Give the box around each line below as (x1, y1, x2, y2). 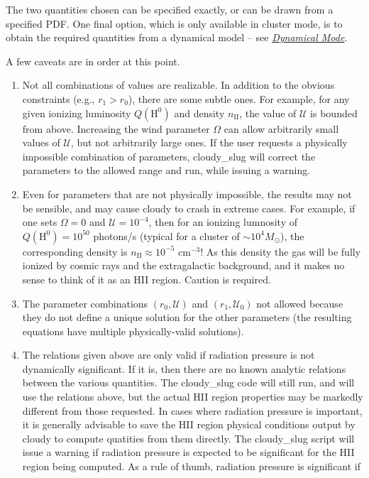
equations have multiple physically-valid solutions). (22, 323, 244, 338)
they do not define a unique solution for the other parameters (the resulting (22, 310, 352, 325)
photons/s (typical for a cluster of (93, 228, 240, 243)
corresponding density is (22, 244, 128, 259)
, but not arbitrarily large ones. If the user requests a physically (70, 135, 348, 150)
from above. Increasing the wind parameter (22, 121, 210, 136)
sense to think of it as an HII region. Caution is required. (22, 271, 271, 286)
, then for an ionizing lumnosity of (148, 214, 297, 229)
